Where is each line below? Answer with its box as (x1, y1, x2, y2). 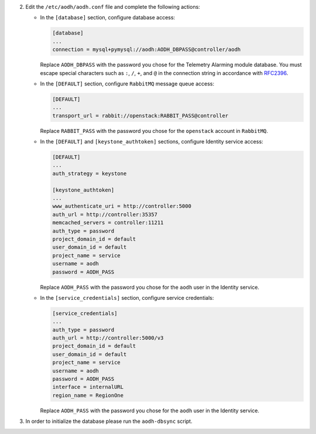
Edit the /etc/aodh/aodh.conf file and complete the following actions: (25, 4, 200, 10)
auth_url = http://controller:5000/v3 (52, 334, 164, 341)
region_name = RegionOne (52, 392, 124, 398)
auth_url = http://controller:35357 (52, 211, 158, 218)
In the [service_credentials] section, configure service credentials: (40, 294, 214, 301)
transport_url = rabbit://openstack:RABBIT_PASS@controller (52, 112, 229, 119)
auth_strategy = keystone (52, 170, 127, 177)
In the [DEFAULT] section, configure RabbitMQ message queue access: (40, 80, 215, 87)
